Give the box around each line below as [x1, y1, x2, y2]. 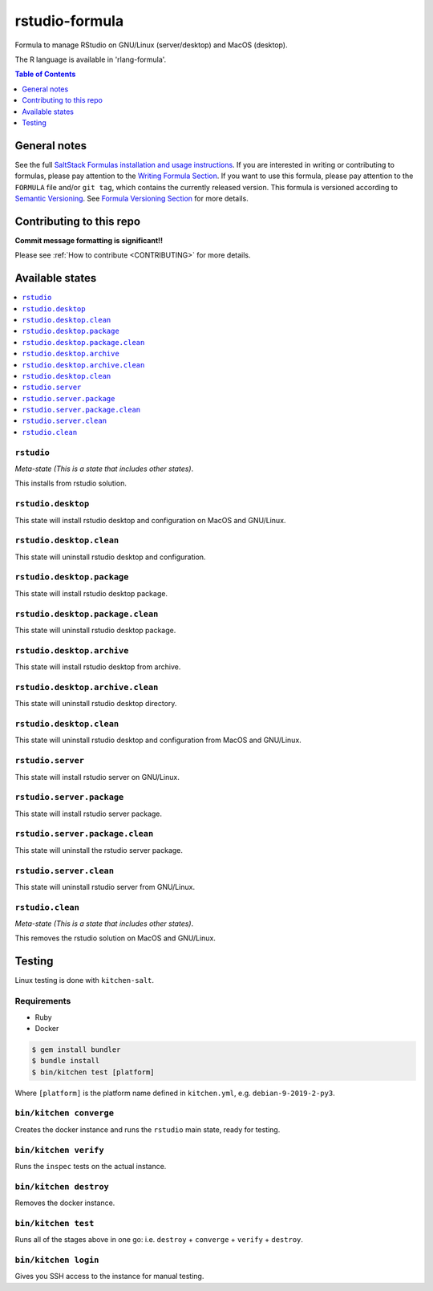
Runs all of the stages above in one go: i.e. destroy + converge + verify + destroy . [14, 1235, 304, 1244]
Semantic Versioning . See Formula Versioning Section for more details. [14, 193, 249, 203]
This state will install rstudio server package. [14, 809, 163, 818]
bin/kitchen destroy [14, 1181, 110, 1192]
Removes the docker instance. [14, 1198, 115, 1208]
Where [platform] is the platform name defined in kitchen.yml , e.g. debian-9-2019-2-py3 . [14, 1088, 336, 1098]
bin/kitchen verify [14, 1144, 104, 1155]
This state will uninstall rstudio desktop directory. [14, 699, 177, 708]
